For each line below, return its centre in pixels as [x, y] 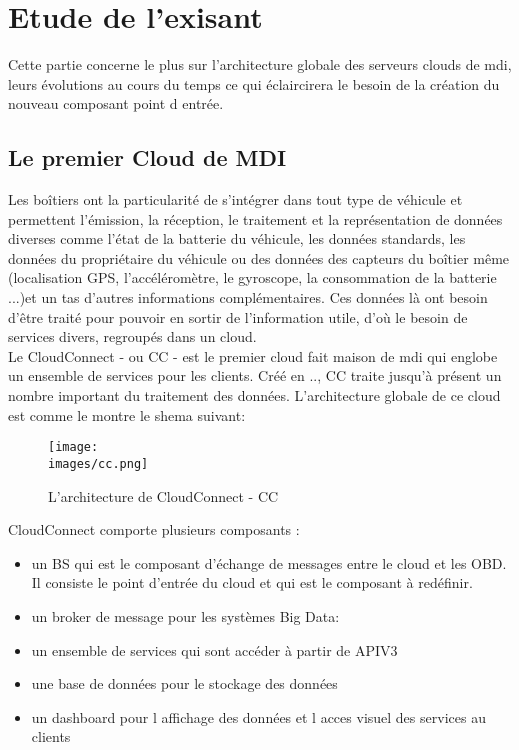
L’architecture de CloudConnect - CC [163, 495]
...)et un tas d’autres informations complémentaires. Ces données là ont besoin [248, 297]
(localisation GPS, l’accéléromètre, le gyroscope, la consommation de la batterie [252, 277]
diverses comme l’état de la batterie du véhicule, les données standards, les [237, 238]
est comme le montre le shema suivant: [127, 414]
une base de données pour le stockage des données [184, 683]
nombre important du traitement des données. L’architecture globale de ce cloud [254, 395]
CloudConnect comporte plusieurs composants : [154, 529]
